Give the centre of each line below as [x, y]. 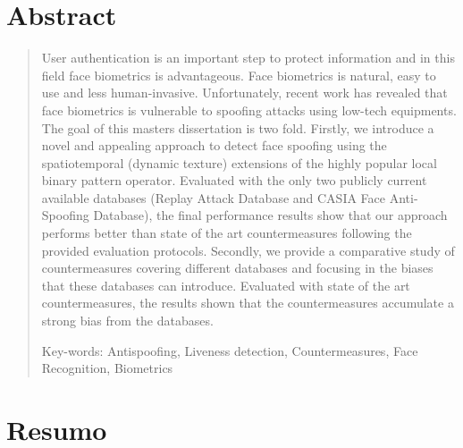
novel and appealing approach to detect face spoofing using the [214, 145]
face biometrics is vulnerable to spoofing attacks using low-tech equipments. [249, 110]
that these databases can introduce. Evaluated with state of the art [226, 285]
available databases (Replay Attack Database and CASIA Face [214, 197]
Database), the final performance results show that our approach [270, 215]
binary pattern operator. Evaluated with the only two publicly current [234, 180]
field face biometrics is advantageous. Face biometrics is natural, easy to [239, 75]
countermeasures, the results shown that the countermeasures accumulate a [248, 303]
